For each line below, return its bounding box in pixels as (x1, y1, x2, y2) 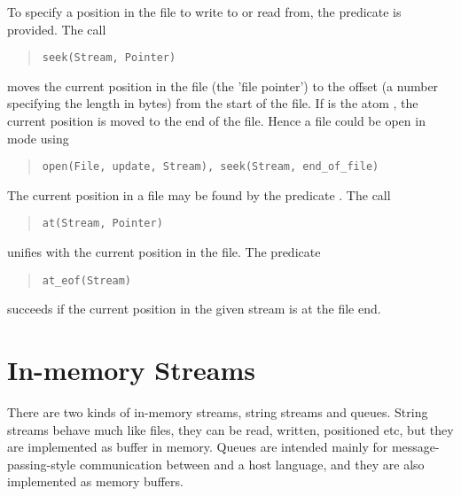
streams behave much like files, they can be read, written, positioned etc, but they (7, 420, 454, 438)
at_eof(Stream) (42, 274, 132, 287)
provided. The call (7, 19, 106, 38)
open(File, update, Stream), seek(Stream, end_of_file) (42, 160, 379, 174)
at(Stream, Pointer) (42, 217, 163, 230)
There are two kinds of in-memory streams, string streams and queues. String (7, 403, 428, 422)
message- (391, 438, 440, 456)
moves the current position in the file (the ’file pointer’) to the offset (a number (7, 76, 439, 95)
